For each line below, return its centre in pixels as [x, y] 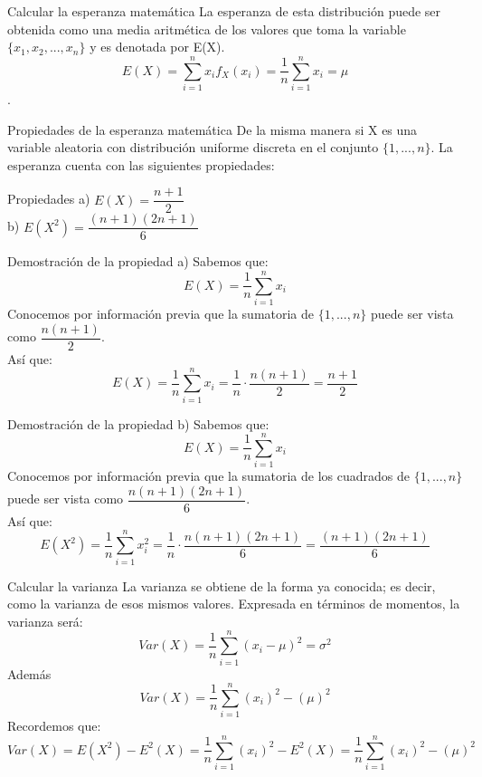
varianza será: [45, 621]
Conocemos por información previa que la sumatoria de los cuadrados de [209, 476]
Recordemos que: [54, 726]
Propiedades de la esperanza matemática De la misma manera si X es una [213, 129]
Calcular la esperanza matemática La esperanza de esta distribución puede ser [224, 11]
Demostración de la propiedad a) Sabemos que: [138, 261]
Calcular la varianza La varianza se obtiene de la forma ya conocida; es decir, [222, 585]
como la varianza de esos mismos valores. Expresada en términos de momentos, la [234, 604]
